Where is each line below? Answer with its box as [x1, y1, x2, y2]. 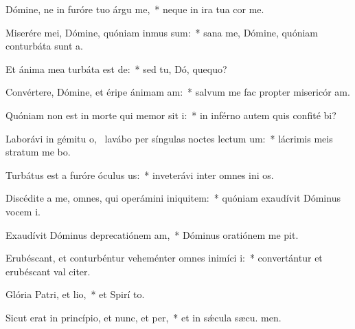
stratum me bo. [5, 145, 71, 159]
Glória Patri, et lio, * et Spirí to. [5, 287, 145, 301]
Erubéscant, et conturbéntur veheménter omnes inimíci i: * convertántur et [5, 251, 323, 265]
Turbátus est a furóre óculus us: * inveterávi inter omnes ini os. [5, 167, 274, 182]
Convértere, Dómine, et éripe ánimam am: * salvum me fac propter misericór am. [5, 85, 350, 99]
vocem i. [5, 204, 41, 218]
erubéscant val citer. [5, 264, 91, 278]
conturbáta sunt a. [5, 39, 83, 53]
